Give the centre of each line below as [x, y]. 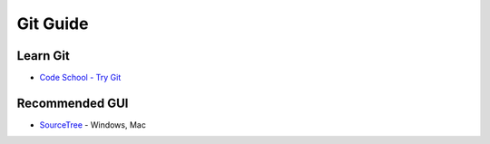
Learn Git [43, 56]
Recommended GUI [73, 103]
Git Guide [53, 24]
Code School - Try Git [80, 78]
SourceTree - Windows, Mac [93, 125]
